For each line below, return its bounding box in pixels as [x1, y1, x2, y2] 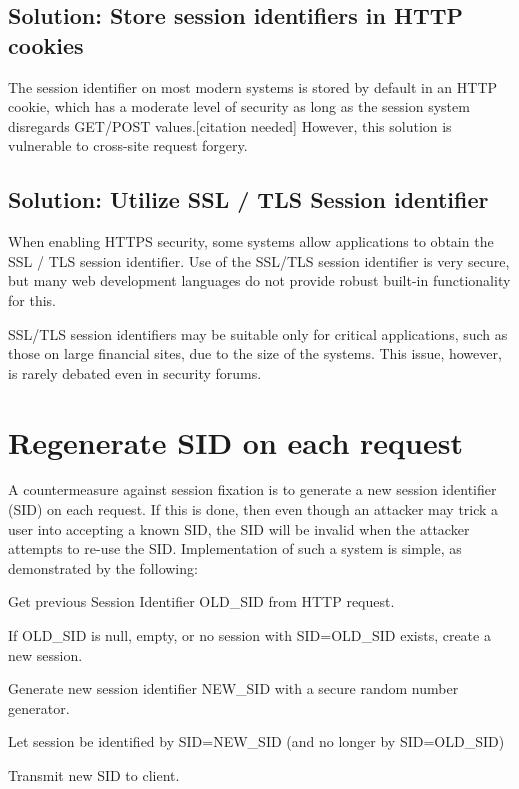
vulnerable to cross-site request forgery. [8, 135, 248, 156]
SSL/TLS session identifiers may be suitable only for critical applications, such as [8, 323, 508, 344]
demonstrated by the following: [8, 557, 198, 578]
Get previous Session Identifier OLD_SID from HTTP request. [8, 591, 395, 612]
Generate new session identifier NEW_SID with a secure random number [8, 678, 459, 699]
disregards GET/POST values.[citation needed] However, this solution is [8, 115, 452, 136]
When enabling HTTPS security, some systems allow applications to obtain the [8, 231, 494, 252]
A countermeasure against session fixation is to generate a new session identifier [8, 479, 497, 500]
